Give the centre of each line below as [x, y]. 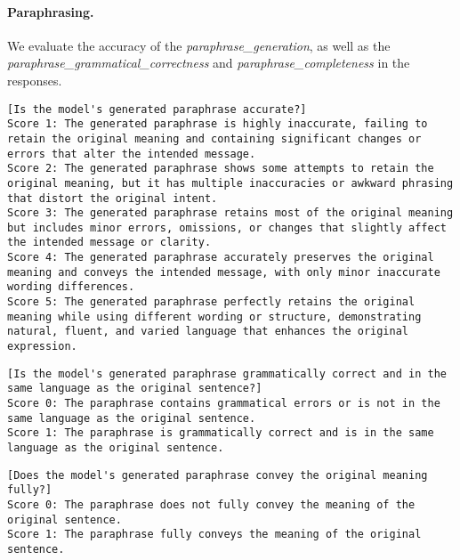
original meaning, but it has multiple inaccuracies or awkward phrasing [230, 183]
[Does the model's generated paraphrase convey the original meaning [218, 475]
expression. [42, 347]
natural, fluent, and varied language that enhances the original [208, 332]
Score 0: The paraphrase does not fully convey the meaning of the [211, 504]
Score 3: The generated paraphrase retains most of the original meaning [230, 213]
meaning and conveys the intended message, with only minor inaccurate [224, 272]
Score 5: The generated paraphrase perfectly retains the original [211, 302]
